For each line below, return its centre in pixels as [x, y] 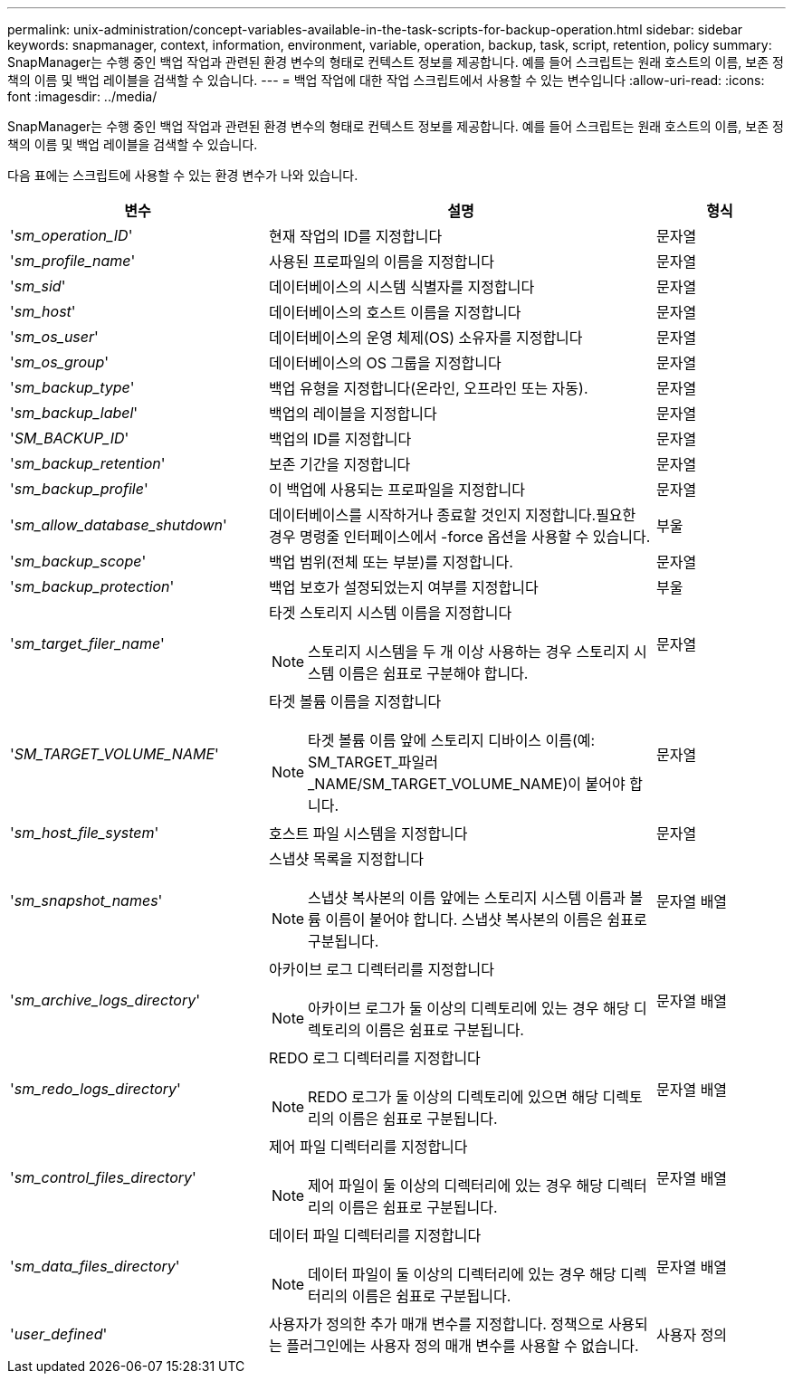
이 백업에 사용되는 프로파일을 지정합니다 [396, 490]
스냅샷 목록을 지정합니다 [346, 859]
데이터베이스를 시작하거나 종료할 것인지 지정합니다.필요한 [452, 515]
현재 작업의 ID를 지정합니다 [355, 236]
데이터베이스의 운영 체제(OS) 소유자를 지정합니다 [425, 338]
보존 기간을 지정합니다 [339, 464]
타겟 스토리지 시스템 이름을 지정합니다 [390, 613]
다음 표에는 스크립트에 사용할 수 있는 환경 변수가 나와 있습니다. [183, 175]
